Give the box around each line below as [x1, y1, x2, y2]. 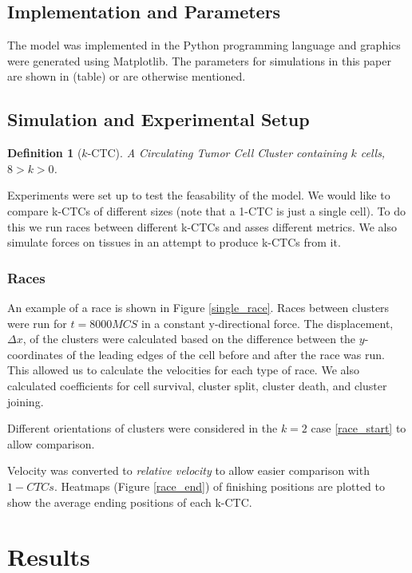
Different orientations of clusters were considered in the [7, 420, 278, 437]
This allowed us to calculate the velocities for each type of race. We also [7, 362, 359, 378]
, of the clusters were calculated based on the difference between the [22, 330, 356, 347]
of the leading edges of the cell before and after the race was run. [66, 346, 385, 362]
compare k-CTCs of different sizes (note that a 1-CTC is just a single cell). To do [7, 202, 406, 219]
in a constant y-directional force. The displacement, [141, 314, 394, 331]
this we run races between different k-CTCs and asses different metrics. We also [7, 218, 397, 235]
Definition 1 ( [7, 144, 82, 161]
